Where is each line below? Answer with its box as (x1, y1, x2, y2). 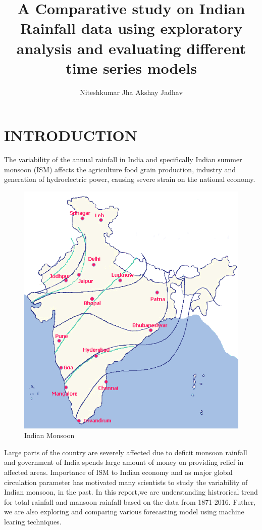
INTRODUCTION (4, 125, 138, 146)
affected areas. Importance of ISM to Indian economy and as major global (4, 466, 233, 477)
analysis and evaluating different (16, 37, 246, 58)
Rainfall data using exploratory (20, 18, 242, 38)
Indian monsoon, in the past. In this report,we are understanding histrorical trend (4, 487, 258, 497)
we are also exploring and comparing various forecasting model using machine (4, 506, 244, 517)
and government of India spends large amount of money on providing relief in (4, 457, 244, 467)
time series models (66, 57, 197, 78)
